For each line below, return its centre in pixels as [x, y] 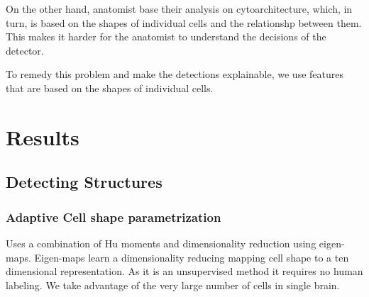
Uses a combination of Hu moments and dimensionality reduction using [161, 243]
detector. [25, 50]
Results [43, 136]
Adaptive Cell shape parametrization [114, 217]
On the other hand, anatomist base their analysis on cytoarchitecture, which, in [179, 9]
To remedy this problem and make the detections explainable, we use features [175, 74]
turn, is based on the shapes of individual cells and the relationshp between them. [184, 22]
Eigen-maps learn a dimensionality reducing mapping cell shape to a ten [192, 257]
